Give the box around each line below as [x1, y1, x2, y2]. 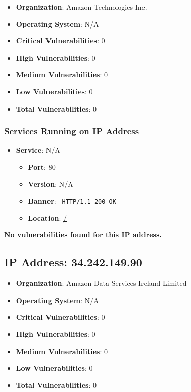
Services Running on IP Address [4, 125, 139, 137]
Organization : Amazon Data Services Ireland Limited [16, 278, 187, 288]
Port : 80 [28, 161, 56, 172]
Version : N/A [28, 178, 73, 189]
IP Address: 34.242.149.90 [4, 254, 142, 270]
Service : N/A [16, 144, 60, 155]
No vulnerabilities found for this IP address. [4, 229, 162, 240]
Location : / [28, 212, 67, 223]
